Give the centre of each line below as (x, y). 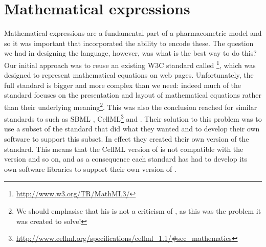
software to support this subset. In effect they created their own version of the (127, 139)
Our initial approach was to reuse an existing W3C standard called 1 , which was (130, 64)
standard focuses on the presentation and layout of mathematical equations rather (133, 95)
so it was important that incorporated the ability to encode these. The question (129, 43)
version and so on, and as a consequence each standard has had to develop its (126, 159)
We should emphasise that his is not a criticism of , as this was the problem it (139, 211)
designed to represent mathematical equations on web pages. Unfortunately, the (129, 75)
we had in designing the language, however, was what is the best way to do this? (130, 53)
